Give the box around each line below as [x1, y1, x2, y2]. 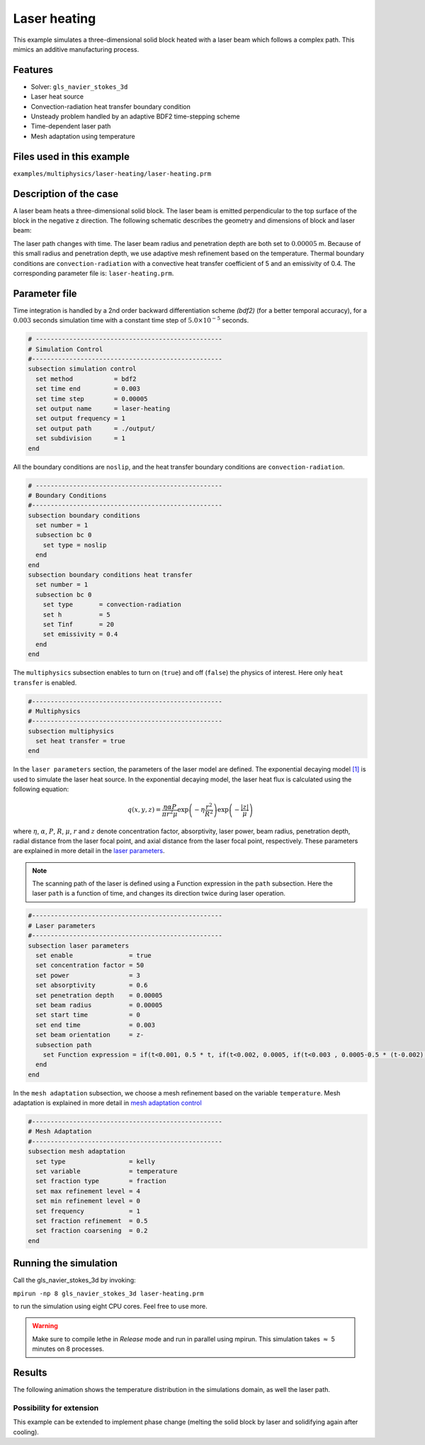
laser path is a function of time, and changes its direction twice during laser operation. [32, 889, 286, 898]
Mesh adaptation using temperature [30, 132, 136, 140]
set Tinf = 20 [42, 620, 115, 628]
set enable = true [35, 952, 152, 960]
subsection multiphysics [28, 727, 115, 735]
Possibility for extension [13, 1402, 99, 1412]
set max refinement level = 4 [35, 1187, 141, 1195]
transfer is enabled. [13, 678, 77, 687]
